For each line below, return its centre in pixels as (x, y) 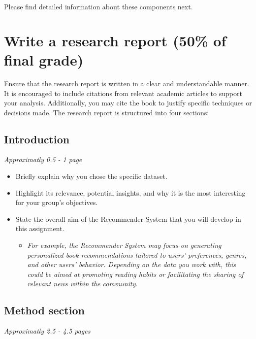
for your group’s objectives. (57, 202)
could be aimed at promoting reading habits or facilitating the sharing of (135, 274)
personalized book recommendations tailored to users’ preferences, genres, (137, 254)
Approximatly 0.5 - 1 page (43, 159)
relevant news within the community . (82, 284)
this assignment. (40, 228)
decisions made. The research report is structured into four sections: (107, 112)
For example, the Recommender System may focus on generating (124, 245)
